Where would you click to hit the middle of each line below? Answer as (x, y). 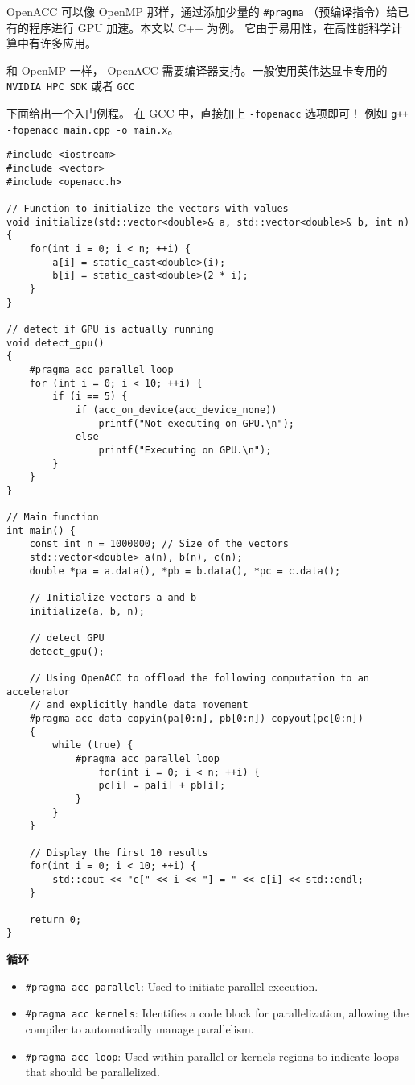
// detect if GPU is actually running (110, 329)
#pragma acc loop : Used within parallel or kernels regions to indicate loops (212, 1056)
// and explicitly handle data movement (139, 705)
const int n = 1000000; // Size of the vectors (159, 544)
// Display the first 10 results (119, 853)
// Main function (53, 518)
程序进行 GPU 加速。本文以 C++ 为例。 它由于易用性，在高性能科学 (210, 27)
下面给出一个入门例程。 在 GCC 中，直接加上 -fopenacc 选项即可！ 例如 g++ (207, 113)
